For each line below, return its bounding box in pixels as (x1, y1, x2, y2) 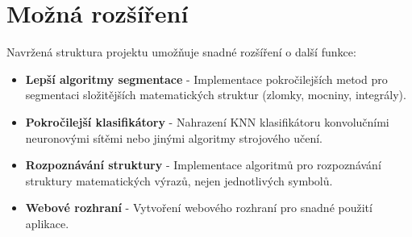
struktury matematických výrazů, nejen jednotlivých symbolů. (25, 172, 333, 189)
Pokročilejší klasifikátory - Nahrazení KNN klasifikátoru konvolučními (25, 113, 389, 130)
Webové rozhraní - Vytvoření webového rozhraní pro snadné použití (25, 199, 372, 216)
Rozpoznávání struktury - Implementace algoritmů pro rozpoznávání (25, 156, 381, 173)
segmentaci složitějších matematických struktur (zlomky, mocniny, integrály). (25, 86, 406, 103)
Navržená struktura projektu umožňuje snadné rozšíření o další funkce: (6, 44, 356, 60)
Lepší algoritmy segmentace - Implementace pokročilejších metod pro (25, 70, 388, 87)
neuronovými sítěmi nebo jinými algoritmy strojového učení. (25, 129, 323, 146)
